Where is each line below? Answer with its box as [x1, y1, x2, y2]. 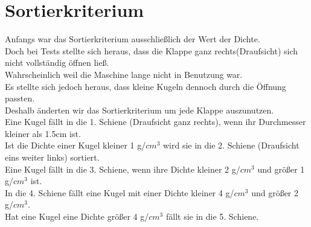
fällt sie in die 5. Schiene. [165, 210, 259, 223]
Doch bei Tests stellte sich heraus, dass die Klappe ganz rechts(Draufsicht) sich [5, 44, 298, 57]
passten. [5, 92, 35, 104]
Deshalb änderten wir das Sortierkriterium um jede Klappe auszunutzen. [5, 103, 274, 116]
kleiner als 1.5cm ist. [5, 127, 81, 139]
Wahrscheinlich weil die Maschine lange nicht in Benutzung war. [5, 68, 243, 80]
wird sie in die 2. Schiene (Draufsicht [162, 139, 300, 152]
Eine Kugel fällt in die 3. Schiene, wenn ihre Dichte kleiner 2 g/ [5, 162, 240, 175]
